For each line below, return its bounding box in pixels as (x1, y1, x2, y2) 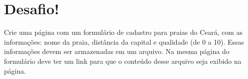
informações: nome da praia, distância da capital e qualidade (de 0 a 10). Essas (4, 36, 244, 47)
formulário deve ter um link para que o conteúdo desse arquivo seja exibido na (4, 55, 242, 66)
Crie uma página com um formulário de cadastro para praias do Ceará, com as (4, 27, 243, 37)
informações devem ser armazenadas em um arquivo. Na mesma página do (4, 46, 230, 56)
